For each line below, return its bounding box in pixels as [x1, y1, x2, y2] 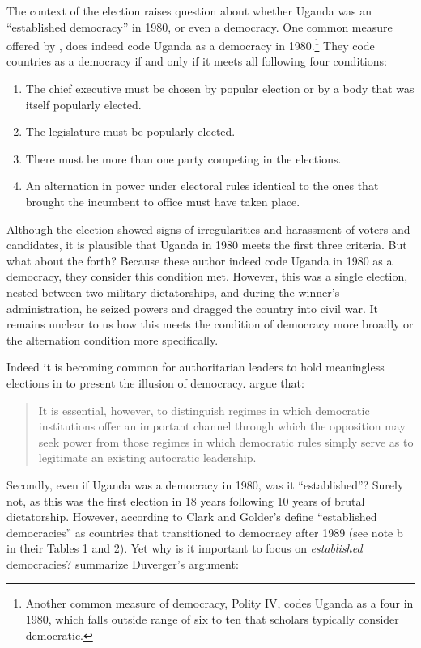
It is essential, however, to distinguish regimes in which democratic [38, 401, 370, 418]
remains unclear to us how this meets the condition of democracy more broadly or [6, 316, 414, 332]
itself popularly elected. [25, 95, 142, 112]
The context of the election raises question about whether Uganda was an [6, 2, 372, 19]
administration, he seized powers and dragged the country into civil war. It [6, 299, 378, 316]
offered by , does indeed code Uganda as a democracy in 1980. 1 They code [6, 35, 375, 53]
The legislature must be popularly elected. [25, 123, 236, 140]
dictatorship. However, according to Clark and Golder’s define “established [6, 508, 377, 525]
